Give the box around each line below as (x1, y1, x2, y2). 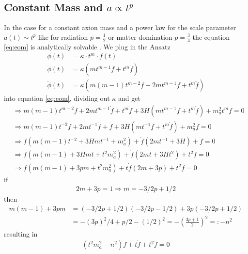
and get (118, 93, 140, 103)
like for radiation (38, 32, 88, 42)
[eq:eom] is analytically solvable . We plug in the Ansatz (4, 41, 170, 51)
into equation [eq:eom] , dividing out (4, 93, 110, 103)
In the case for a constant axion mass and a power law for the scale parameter (4, 22, 236, 32)
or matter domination (108, 32, 172, 42)
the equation (192, 32, 230, 42)
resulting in (4, 228, 38, 238)
